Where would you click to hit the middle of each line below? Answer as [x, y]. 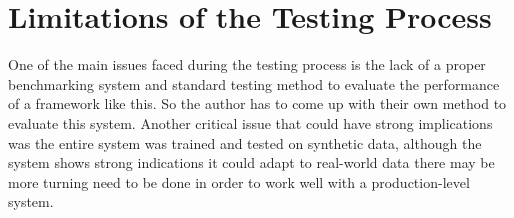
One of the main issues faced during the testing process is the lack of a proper [247, 64]
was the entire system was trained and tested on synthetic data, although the [245, 142]
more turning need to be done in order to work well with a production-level [239, 181]
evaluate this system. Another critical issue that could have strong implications [250, 122]
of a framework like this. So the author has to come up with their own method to [257, 103]
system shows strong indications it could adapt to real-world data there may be [251, 162]
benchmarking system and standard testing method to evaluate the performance [254, 83]
